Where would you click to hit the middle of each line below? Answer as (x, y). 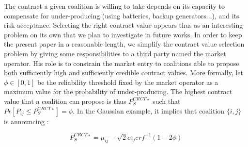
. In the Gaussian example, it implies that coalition (149, 110)
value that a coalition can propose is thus (65, 101)
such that (167, 101)
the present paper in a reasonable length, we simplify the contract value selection (124, 44)
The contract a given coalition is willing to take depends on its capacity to (115, 6)
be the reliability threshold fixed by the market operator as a (128, 82)
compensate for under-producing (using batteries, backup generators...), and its (122, 15)
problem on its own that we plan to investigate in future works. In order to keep (123, 34)
